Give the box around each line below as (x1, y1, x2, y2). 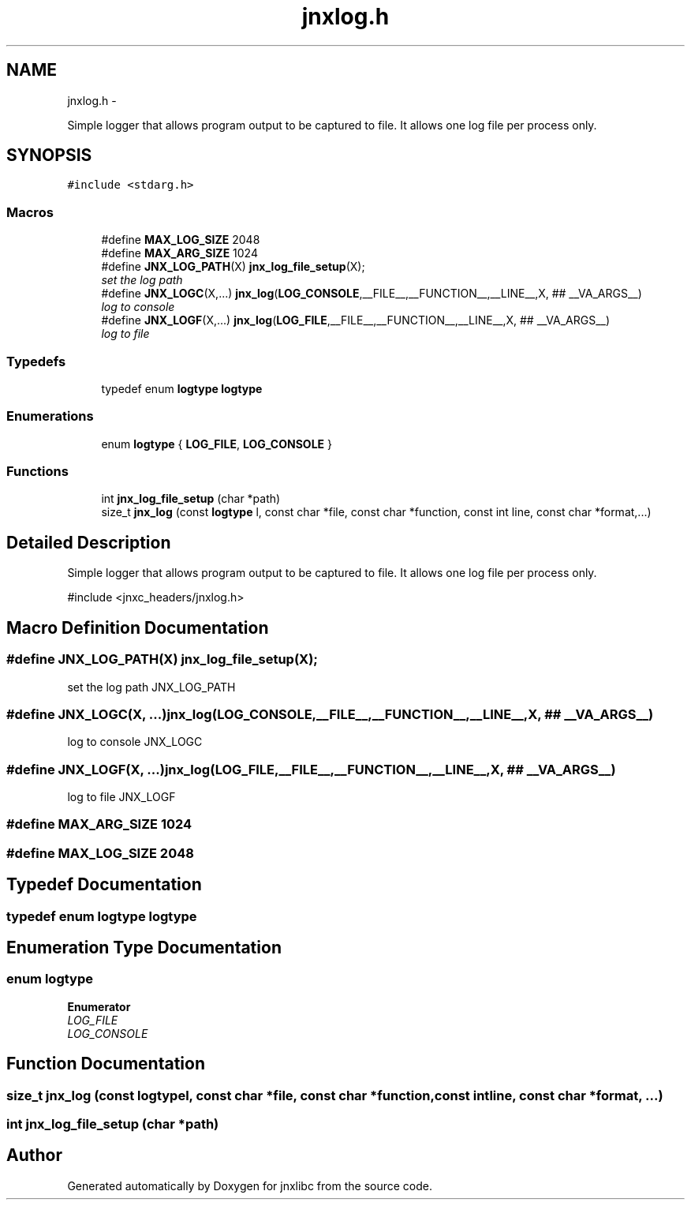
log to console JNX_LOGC (67, 735, 203, 749)
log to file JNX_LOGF (67, 790, 176, 803)
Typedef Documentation (6, 875, 202, 895)
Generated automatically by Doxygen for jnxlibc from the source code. (67, 1178, 432, 1193)
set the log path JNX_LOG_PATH (67, 680, 236, 694)
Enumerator (67, 999, 131, 1013)
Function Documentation (6, 1054, 205, 1074)
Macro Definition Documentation (6, 617, 269, 638)
